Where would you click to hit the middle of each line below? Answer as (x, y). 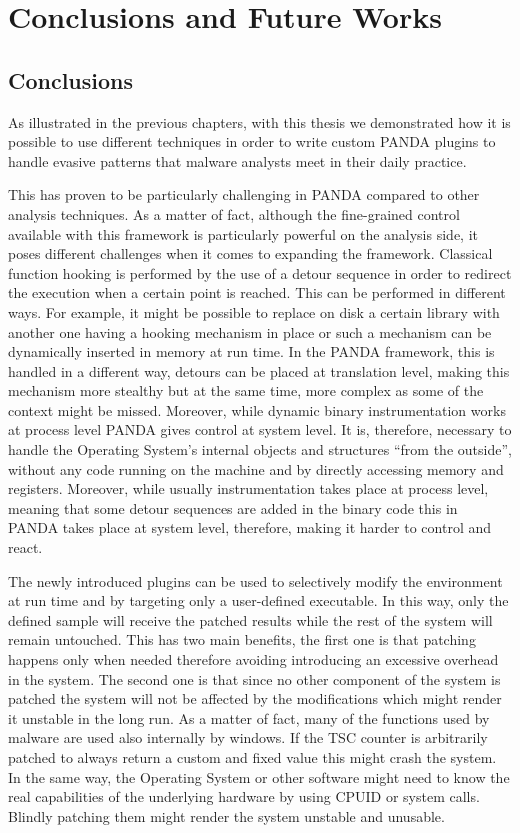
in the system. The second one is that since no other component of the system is (254, 678)
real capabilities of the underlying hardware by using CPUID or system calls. (244, 796)
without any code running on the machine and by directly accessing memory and (256, 468)
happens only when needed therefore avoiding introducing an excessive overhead (253, 659)
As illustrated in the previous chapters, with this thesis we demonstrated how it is (259, 121)
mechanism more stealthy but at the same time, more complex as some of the (246, 390)
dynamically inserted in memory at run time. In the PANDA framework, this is (251, 351)
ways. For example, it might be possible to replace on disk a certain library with (254, 311)
